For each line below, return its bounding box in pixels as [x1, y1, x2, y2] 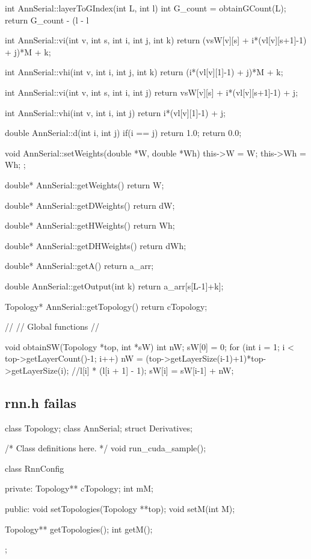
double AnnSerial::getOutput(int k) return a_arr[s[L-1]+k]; [5, 279, 224, 292]
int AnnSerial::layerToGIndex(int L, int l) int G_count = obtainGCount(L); [5, 2, 286, 14]
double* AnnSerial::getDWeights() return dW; [5, 199, 175, 211]
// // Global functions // [5, 320, 99, 333]
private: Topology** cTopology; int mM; [5, 482, 154, 495]
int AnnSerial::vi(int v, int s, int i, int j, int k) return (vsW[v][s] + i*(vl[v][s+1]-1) [5, 34, 307, 46]
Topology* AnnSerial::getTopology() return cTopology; [5, 300, 208, 312]
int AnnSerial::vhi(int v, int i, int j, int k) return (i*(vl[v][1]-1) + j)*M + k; [5, 66, 283, 78]
